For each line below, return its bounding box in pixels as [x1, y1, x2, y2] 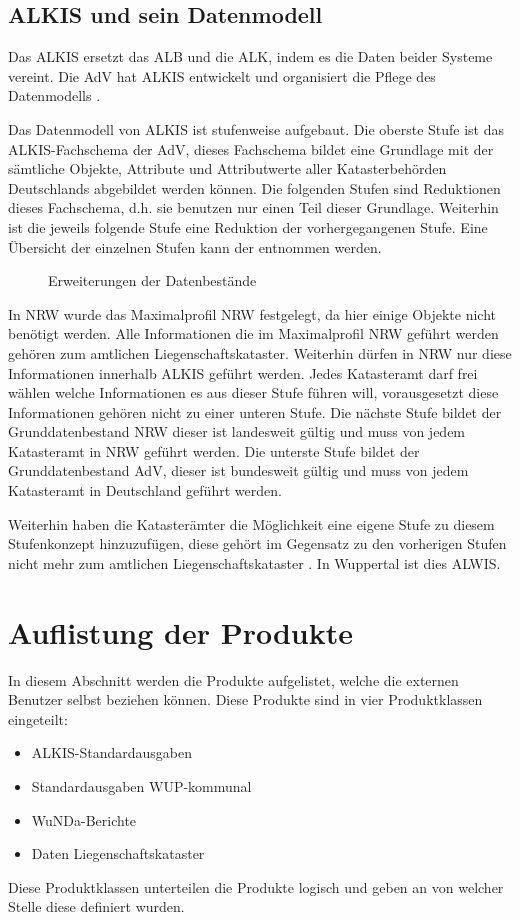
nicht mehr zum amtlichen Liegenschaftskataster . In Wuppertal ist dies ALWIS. [8, 552, 501, 573]
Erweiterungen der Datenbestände [48, 270, 257, 291]
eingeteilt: [8, 708, 68, 729]
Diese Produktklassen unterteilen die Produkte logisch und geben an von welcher [8, 876, 504, 897]
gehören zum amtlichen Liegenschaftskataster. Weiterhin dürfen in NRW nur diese [8, 342, 512, 363]
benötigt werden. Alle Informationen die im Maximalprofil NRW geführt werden [8, 323, 499, 344]
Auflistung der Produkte [8, 611, 353, 652]
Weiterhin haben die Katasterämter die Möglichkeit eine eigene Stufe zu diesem [8, 513, 495, 534]
